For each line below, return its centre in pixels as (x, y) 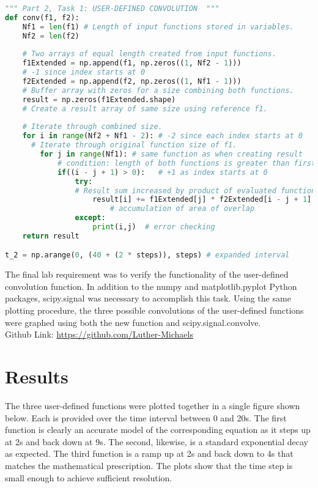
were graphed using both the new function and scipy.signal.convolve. (133, 322)
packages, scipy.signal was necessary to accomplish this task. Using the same (148, 298)
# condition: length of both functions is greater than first (187, 163)
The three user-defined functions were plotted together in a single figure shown (153, 405)
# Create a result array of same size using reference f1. (145, 109)
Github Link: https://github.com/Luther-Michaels (99, 334)
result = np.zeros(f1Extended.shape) (99, 99)
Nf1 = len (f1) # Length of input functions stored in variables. (158, 27)
